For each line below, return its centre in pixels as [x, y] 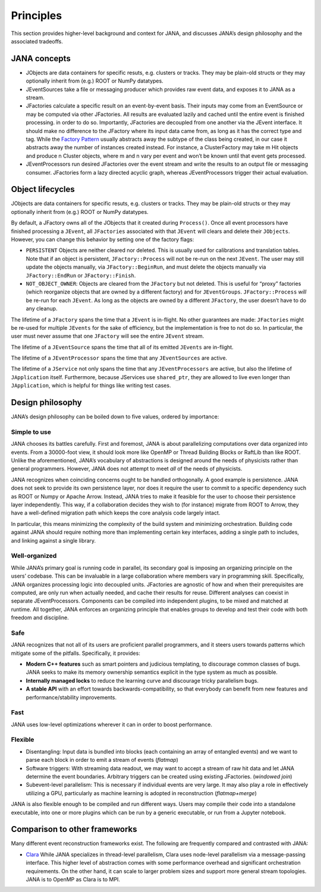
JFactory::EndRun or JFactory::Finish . [81, 275]
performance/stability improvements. [71, 697]
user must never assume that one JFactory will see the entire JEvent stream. [108, 336]
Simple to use [31, 432]
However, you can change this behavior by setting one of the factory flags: [103, 239]
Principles [37, 15]
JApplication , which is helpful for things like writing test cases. [91, 386]
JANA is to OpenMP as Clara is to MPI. [73, 880]
